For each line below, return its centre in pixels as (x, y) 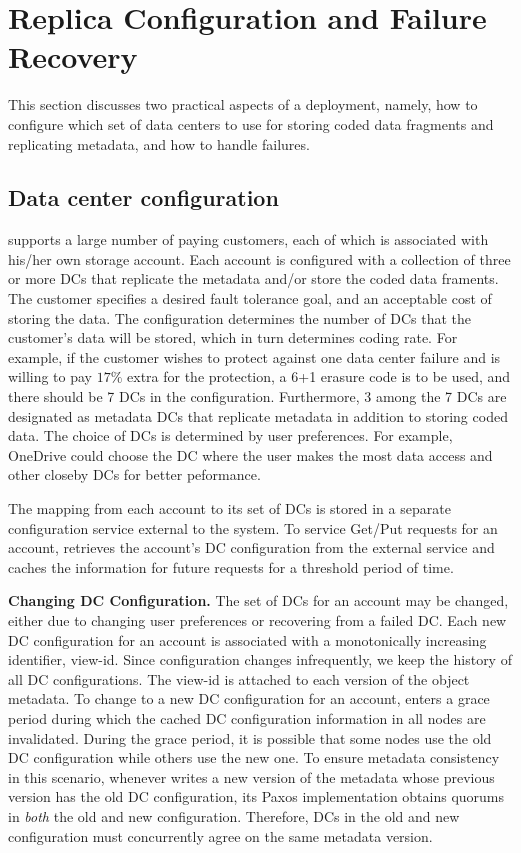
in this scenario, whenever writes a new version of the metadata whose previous (251, 776)
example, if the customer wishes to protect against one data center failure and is (254, 356)
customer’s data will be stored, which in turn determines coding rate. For (233, 337)
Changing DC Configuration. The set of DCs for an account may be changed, (258, 600)
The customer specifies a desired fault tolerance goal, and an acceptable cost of (250, 298)
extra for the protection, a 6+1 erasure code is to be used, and (319, 376)
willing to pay (50, 376)
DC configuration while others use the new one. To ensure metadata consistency (254, 757)
